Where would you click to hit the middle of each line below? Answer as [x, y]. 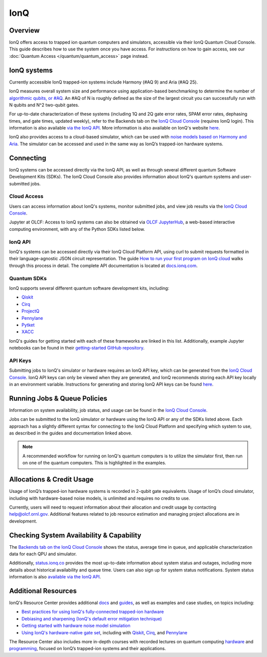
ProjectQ [30, 311]
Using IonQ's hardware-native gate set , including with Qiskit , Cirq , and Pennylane [104, 632]
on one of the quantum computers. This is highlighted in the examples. [94, 463]
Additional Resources [43, 591]
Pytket [28, 325]
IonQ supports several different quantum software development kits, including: [89, 288]
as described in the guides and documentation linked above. [71, 433]
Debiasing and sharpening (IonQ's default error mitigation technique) [92, 618]
